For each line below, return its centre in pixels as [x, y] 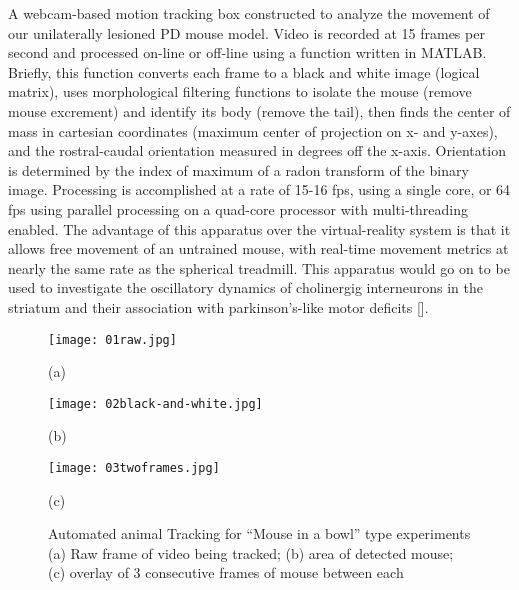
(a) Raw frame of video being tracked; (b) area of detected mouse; [251, 552]
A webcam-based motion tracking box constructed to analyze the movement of [249, 13]
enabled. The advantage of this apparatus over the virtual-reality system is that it [259, 228]
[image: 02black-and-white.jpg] [155, 403]
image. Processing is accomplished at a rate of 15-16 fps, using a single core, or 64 [259, 189]
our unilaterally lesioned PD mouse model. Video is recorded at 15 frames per [246, 32]
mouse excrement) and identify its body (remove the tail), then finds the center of [259, 110]
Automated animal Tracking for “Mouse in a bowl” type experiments [259, 533]
